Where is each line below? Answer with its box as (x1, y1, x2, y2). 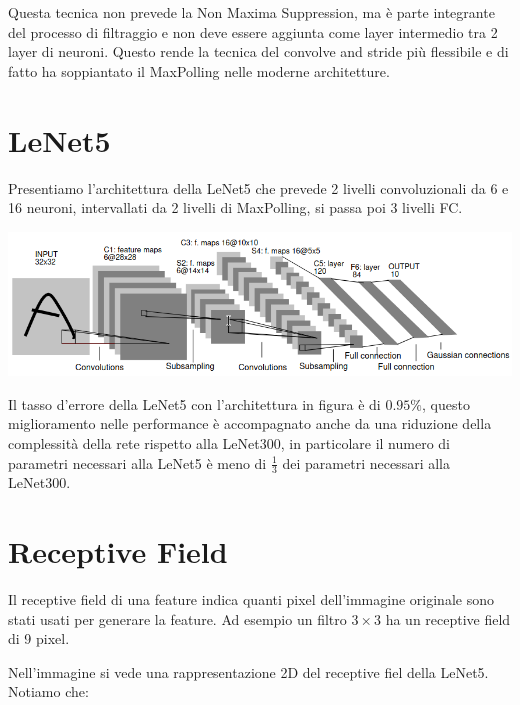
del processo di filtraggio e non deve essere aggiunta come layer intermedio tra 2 (8, 21, 498, 42)
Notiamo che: (8, 681, 89, 702)
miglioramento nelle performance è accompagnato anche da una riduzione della (8, 413, 492, 434)
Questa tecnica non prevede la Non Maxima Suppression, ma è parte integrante (8, 2, 495, 22)
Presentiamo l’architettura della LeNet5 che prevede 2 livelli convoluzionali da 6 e (8, 177, 509, 198)
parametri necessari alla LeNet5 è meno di (8, 452, 267, 473)
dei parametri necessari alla (282, 452, 450, 473)
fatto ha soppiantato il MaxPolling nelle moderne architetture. (8, 60, 390, 81)
